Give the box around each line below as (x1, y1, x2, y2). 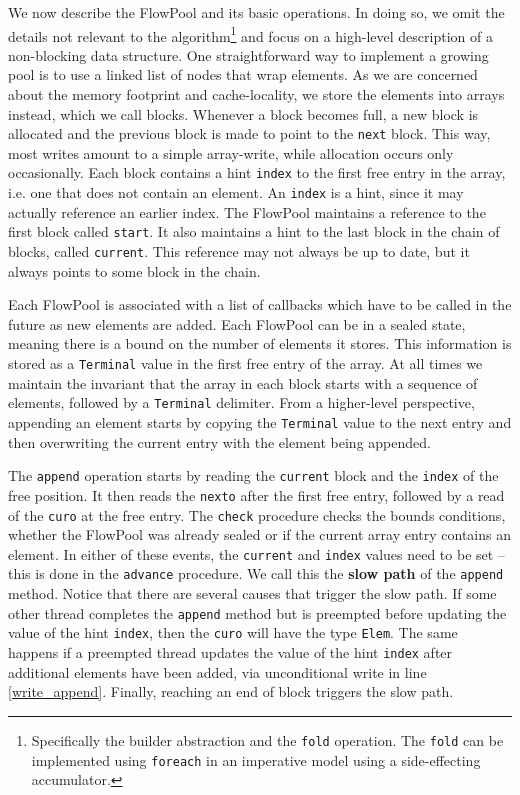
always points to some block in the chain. (8, 260, 261, 281)
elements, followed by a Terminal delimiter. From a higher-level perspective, (8, 392, 475, 413)
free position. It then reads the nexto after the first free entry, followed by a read (8, 484, 505, 505)
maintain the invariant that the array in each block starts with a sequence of (8, 372, 478, 393)
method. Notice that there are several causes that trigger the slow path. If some (8, 583, 497, 604)
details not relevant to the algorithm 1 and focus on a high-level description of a (8, 22, 493, 46)
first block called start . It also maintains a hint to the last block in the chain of (8, 221, 500, 242)
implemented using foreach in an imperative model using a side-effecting (31, 749, 481, 770)
